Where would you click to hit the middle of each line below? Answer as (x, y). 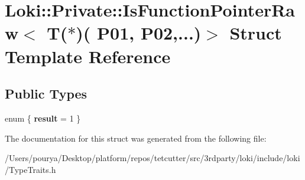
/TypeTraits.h (30, 169)
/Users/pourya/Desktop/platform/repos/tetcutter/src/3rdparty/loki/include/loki (152, 158)
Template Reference (88, 56)
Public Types (46, 94)
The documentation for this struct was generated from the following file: (136, 138)
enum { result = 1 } (43, 118)
